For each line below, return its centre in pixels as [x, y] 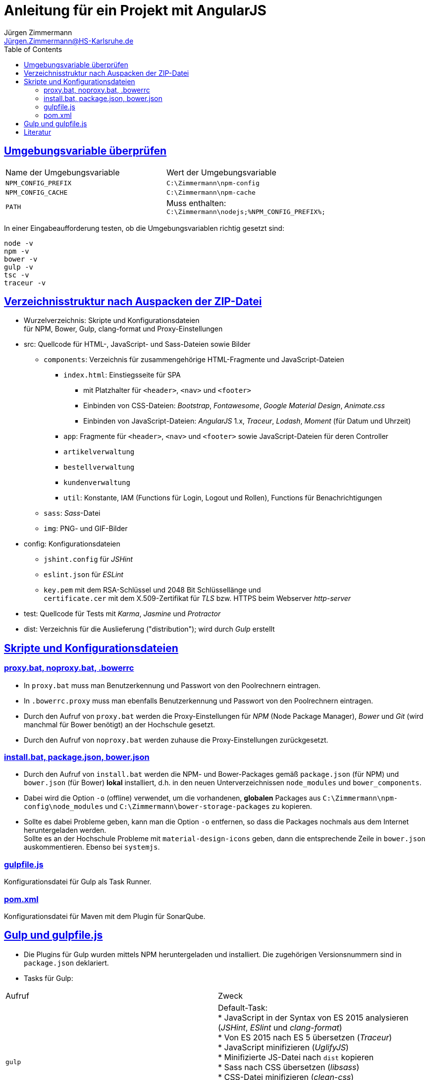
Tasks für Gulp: [49, 978]
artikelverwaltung [99, 452]
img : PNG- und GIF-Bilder [86, 529]
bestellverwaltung [99, 467]
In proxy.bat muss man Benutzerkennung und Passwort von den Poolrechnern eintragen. [172, 685]
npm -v [17, 251]
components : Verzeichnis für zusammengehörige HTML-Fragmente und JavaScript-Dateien [194, 360]
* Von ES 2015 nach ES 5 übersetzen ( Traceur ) [305, 1037]
